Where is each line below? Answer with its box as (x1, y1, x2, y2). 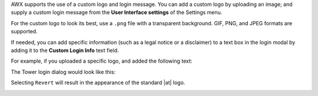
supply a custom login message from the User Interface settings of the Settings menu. (11, 9, 223, 16)
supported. (11, 28, 38, 35)
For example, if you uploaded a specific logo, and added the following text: (11, 57, 193, 64)
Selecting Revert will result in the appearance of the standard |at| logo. (11, 79, 185, 86)
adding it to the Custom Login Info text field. (11, 47, 119, 54)
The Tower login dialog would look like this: (11, 68, 116, 76)
